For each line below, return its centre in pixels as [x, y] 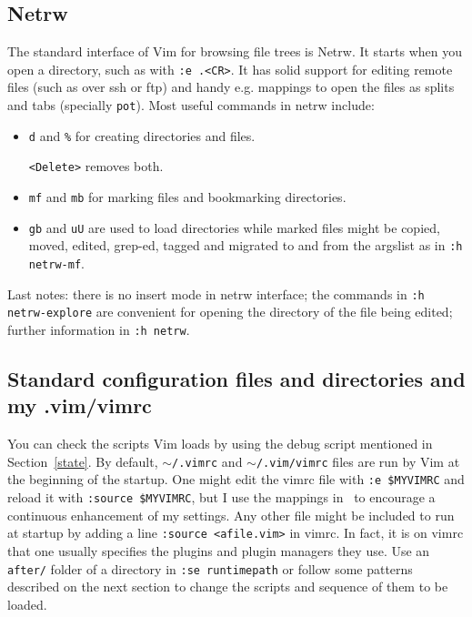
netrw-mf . [56, 263]
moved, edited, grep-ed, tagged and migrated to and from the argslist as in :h [246, 245]
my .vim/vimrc [80, 405]
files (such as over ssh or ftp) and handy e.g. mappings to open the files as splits [231, 87]
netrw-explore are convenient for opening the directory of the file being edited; [230, 312]
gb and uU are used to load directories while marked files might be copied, [234, 227]
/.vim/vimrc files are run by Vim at [358, 461]
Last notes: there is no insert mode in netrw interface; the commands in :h [216, 293]
